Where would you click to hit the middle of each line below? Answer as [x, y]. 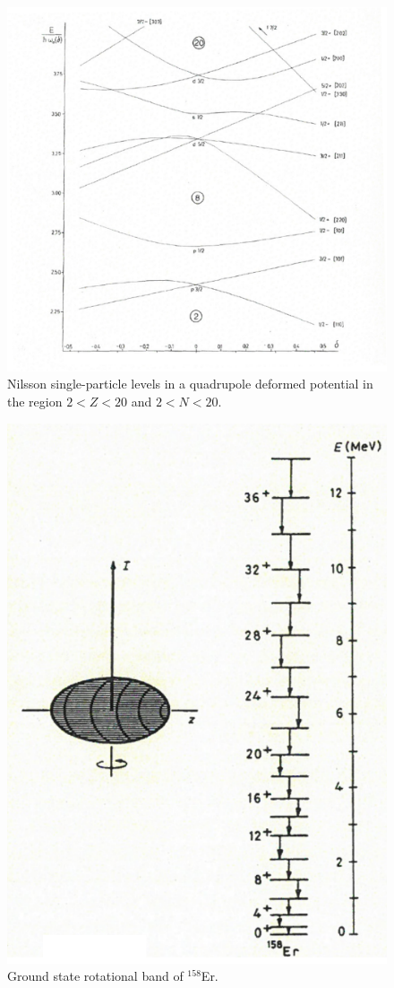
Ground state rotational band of [95, 976]
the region [35, 401]
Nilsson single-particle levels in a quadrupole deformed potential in [190, 384]
